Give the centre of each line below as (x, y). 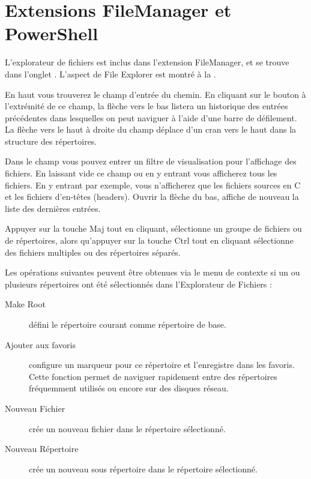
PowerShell (52, 33)
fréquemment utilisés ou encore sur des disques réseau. (129, 388)
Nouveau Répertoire (42, 449)
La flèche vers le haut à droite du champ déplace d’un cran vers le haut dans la (151, 129)
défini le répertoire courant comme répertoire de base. (128, 324)
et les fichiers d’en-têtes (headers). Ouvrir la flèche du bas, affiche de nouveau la (152, 197)
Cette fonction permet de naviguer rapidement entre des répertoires (153, 376)
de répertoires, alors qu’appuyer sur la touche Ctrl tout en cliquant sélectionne (149, 240)
